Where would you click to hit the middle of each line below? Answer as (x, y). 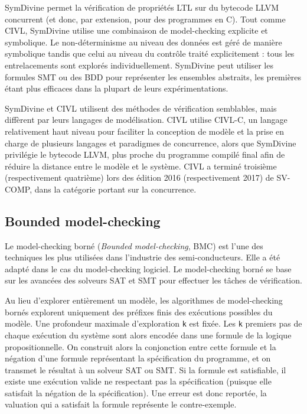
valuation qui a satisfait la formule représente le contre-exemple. (121, 404)
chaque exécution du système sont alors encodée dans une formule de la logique (148, 335)
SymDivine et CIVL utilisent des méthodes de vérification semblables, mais (141, 108)
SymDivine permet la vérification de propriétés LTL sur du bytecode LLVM (142, 7)
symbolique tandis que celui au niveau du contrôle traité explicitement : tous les (150, 53)
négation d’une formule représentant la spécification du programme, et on (138, 358)
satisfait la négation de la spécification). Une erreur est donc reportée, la (136, 392)
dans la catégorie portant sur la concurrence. (115, 189)
